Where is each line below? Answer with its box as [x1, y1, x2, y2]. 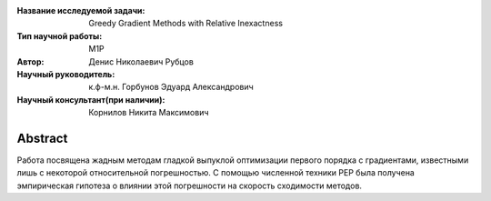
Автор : [16, 55, 45, 67]
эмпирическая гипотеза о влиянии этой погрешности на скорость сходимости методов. [16, 180, 363, 191]
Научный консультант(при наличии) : [16, 94, 165, 105]
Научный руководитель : [16, 68, 115, 79]
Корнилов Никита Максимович [88, 107, 209, 118]
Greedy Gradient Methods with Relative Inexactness [88, 18, 284, 29]
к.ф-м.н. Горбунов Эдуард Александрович [88, 82, 254, 93]
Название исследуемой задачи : [16, 5, 145, 15]
